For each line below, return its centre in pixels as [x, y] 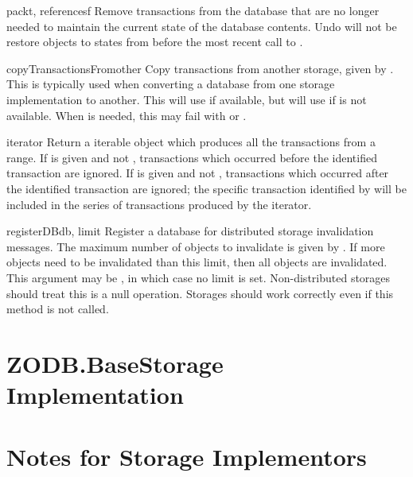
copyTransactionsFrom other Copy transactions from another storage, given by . [200, 68]
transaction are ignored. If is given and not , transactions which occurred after [198, 173]
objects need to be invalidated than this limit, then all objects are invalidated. [197, 262]
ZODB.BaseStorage [115, 363]
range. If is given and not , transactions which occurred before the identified [192, 157]
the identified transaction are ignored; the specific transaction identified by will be [206, 188]
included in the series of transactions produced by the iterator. [159, 204]
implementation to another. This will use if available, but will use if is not [187, 99]
